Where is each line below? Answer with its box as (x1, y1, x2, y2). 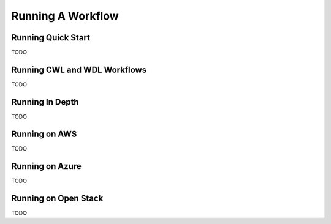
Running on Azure (11, 161, 82, 171)
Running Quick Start (11, 32, 90, 43)
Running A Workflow (11, 9, 119, 23)
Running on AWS (11, 129, 77, 139)
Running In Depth (11, 97, 79, 107)
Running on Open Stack (11, 193, 104, 203)
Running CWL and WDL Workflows (11, 64, 147, 75)
